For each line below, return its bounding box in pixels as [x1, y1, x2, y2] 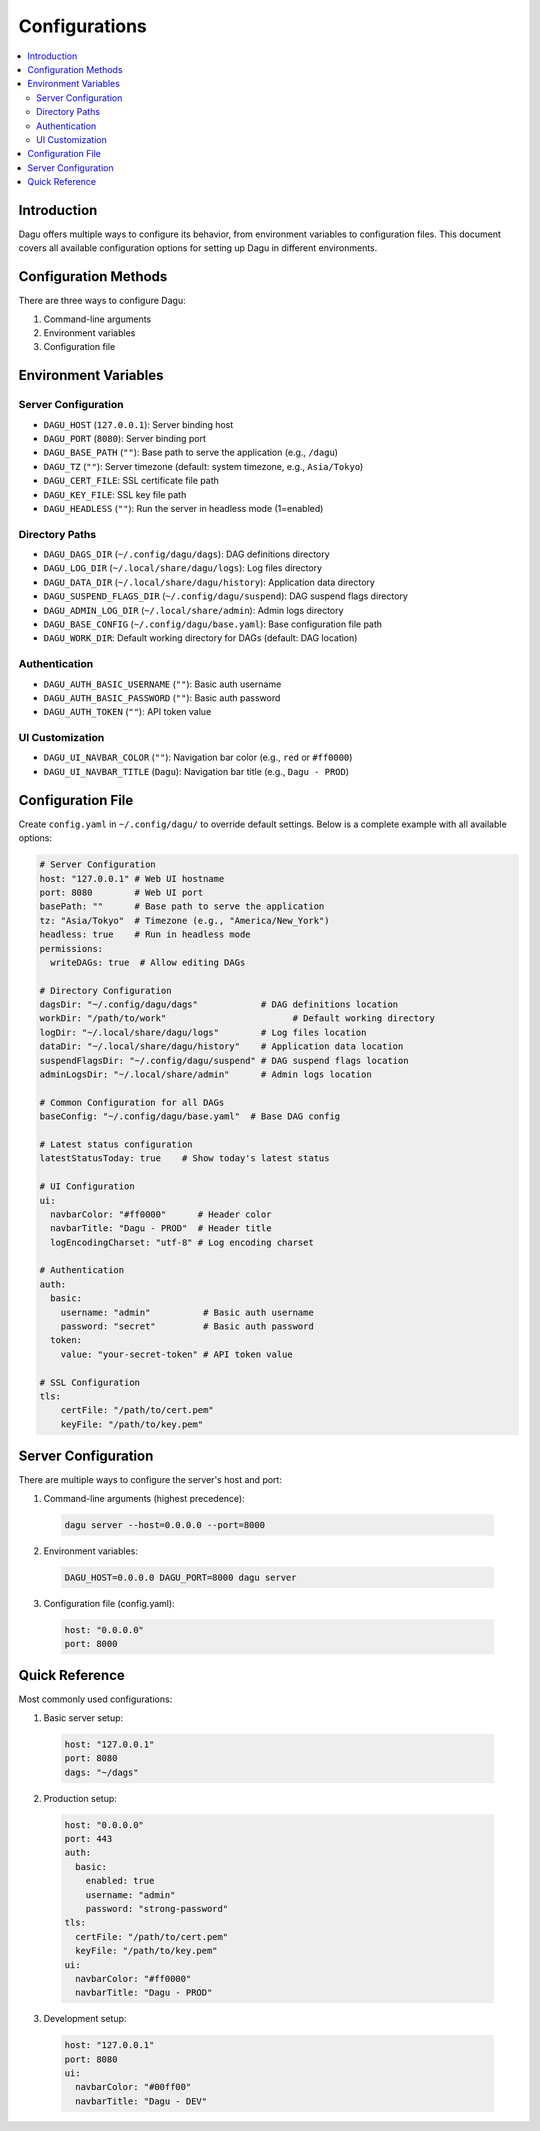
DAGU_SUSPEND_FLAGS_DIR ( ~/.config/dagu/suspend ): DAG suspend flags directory [43, 590, 409, 602]
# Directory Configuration [39, 985, 172, 996]
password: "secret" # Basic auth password [60, 1321, 314, 1332]
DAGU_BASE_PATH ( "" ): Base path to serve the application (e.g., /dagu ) [43, 446, 339, 459]
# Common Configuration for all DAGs [39, 1096, 225, 1108]
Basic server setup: [43, 1711, 124, 1724]
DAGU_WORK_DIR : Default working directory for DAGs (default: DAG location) [43, 632, 358, 644]
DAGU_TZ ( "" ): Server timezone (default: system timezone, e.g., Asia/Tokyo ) [43, 460, 364, 472]
